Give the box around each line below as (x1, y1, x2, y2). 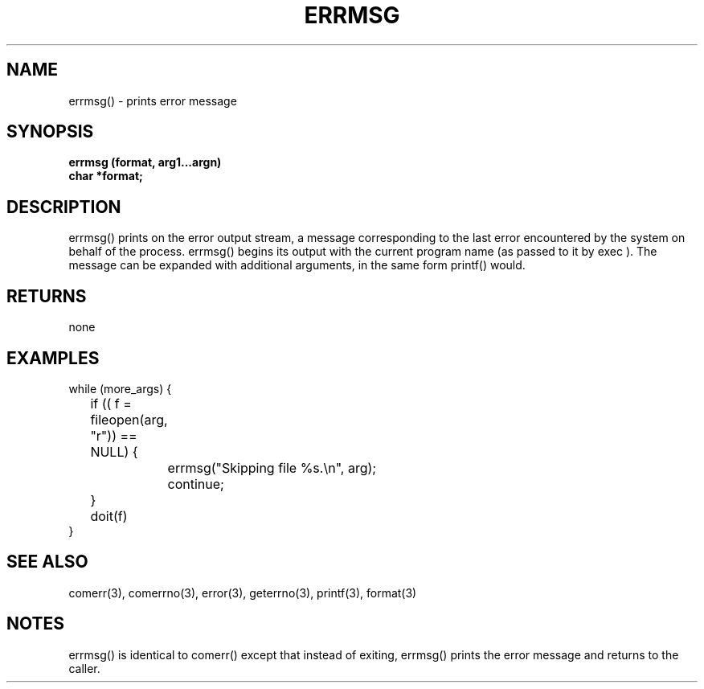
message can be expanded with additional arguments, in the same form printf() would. (68, 258, 526, 273)
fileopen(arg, (90, 411, 168, 428)
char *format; (68, 169, 143, 183)
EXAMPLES (6, 347, 100, 368)
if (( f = (90, 395, 132, 412)
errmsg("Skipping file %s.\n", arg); (167, 459, 377, 476)
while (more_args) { (68, 381, 172, 396)
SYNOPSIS (6, 121, 94, 142)
